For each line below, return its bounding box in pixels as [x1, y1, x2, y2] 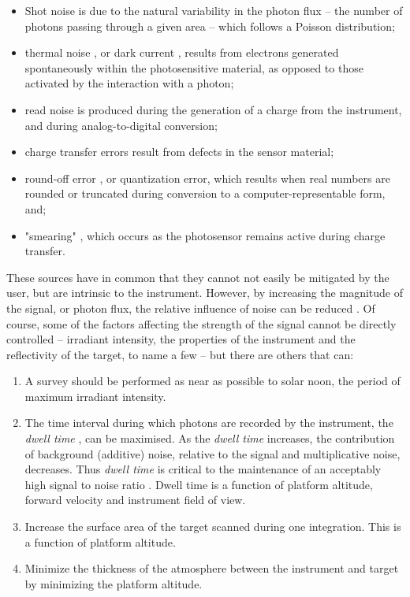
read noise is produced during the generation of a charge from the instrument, [24, 101, 402, 117]
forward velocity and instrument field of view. [24, 491, 246, 508]
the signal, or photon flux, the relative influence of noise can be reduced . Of [6, 299, 375, 316]
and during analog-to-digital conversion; [24, 117, 218, 133]
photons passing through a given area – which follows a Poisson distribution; [24, 17, 395, 34]
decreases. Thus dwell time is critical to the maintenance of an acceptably [24, 461, 382, 477]
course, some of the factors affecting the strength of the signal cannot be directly [6, 315, 397, 332]
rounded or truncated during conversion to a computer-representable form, [24, 185, 386, 202]
